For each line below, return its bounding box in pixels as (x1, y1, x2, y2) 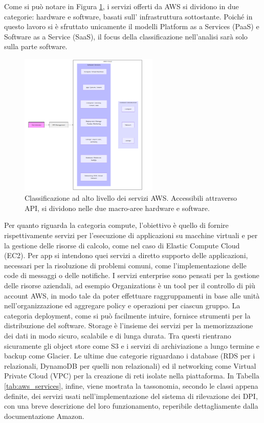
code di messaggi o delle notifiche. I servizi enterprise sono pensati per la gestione (4, 270, 259, 281)
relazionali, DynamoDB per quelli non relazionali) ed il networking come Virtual (4, 360, 256, 371)
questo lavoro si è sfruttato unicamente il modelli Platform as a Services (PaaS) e (4, 21, 259, 32)
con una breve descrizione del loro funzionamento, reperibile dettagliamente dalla (4, 400, 258, 411)
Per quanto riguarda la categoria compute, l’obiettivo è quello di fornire (4, 220, 229, 230)
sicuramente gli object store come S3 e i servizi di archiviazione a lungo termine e (4, 340, 259, 351)
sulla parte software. (4, 41, 68, 52)
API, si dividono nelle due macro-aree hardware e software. (25, 202, 210, 213)
